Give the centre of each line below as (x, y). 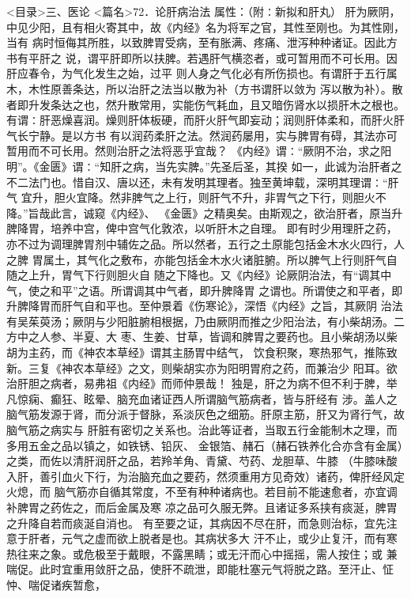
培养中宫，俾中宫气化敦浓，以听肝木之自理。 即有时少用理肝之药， (224, 228)
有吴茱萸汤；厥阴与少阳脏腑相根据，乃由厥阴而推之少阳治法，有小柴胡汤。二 (205, 321)
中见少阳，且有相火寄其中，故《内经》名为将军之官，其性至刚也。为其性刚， (205, 26)
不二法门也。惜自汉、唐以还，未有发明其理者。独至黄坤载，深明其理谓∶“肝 (203, 182)
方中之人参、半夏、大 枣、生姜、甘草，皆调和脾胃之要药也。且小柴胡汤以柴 (202, 337)
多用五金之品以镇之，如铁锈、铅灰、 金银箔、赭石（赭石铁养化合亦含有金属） (205, 445)
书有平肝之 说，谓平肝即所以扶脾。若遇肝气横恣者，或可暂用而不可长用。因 (202, 57)
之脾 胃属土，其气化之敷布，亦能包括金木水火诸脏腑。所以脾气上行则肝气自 (202, 259)
